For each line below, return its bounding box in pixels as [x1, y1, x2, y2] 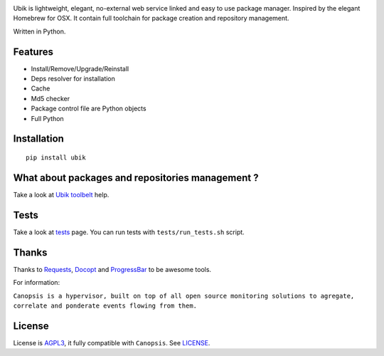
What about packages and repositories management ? [13, 172, 259, 184]
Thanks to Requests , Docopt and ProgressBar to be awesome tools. [13, 265, 212, 273]
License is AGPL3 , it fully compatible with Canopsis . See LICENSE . [13, 338, 210, 347]
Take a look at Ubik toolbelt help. [13, 190, 110, 199]
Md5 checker [31, 94, 70, 103]
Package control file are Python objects [31, 104, 146, 113]
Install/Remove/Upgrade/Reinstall [31, 64, 129, 73]
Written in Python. [13, 27, 66, 36]
